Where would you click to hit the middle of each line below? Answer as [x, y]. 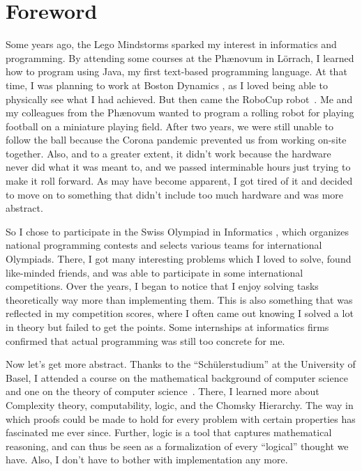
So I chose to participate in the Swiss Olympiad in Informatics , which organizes [178, 231]
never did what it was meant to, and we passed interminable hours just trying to [178, 167]
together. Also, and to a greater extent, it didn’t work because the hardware [168, 153]
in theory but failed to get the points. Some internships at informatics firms [167, 327]
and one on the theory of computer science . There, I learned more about [163, 391]
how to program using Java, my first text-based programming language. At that [176, 71]
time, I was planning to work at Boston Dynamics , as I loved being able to [167, 85]
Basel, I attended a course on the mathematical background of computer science [177, 377]
